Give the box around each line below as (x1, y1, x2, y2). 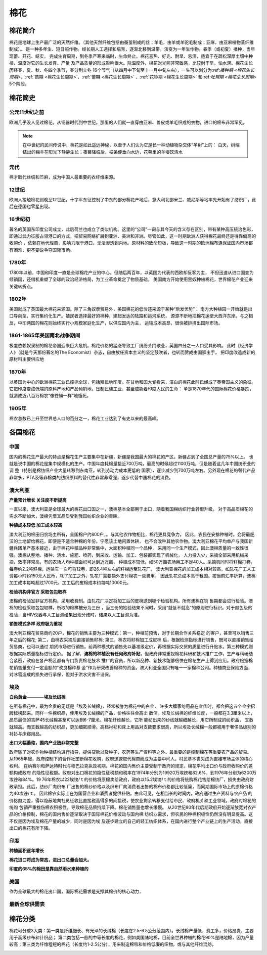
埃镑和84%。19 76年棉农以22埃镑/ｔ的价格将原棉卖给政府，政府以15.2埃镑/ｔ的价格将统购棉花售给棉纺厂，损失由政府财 (9, 776, 254, 782)
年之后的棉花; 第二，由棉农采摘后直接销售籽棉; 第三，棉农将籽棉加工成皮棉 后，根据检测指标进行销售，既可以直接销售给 (9, 637, 254, 643)
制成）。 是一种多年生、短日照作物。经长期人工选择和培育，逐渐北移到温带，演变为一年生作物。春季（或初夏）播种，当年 (9, 46, 255, 52)
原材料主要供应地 (9, 356, 44, 362)
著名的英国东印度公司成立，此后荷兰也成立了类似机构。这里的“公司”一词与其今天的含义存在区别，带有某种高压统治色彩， (9, 226, 256, 232)
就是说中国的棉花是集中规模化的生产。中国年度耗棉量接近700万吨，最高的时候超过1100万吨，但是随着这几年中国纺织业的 (9, 460, 256, 467)
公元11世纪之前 (9, 109, 44, 116)
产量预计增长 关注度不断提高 (9, 497, 67, 503)
